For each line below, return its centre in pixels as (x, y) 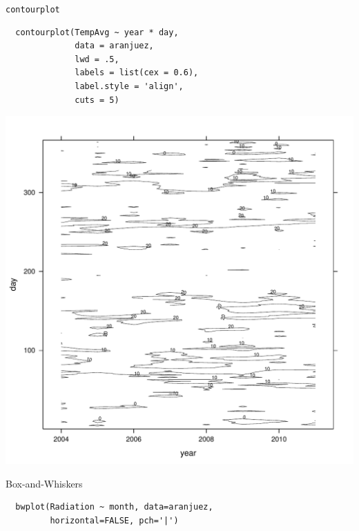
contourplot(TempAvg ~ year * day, (97, 32)
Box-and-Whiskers (44, 483)
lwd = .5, (97, 59)
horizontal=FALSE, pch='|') (114, 521)
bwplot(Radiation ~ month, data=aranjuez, (114, 507)
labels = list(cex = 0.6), (137, 73)
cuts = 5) (97, 100)
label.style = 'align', (129, 87)
